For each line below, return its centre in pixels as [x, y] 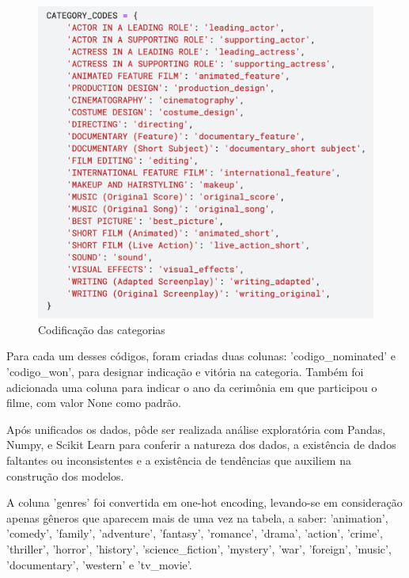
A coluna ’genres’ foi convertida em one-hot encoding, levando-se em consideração [204, 502]
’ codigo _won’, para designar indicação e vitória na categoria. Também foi [185, 371]
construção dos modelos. [65, 475]
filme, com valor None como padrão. [94, 403]
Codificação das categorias [102, 329]
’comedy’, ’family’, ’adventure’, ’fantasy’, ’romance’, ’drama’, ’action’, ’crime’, [195, 533]
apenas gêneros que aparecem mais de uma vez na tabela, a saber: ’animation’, [197, 517]
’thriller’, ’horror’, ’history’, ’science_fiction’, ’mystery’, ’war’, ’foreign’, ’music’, [199, 548]
